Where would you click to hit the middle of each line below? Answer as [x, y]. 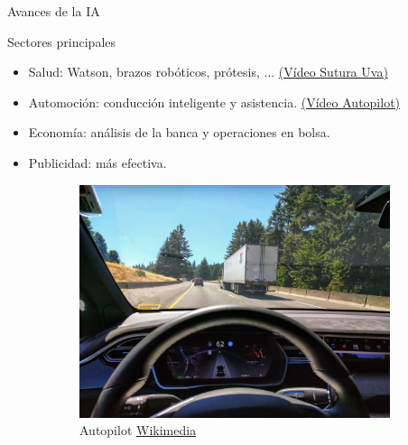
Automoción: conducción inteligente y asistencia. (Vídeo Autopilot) [214, 102]
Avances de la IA [54, 11]
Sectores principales [62, 41]
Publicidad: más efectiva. [97, 162]
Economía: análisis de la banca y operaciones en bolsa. [179, 132]
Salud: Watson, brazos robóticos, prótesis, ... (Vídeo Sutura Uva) [208, 72]
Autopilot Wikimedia [138, 430]
